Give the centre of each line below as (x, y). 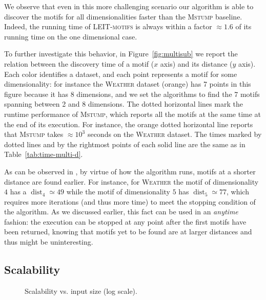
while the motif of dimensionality (118, 192)
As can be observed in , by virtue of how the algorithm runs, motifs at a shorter (130, 171)
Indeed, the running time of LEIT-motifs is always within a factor (108, 26)
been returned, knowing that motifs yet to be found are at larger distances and (128, 232)
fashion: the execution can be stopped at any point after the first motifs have (125, 221)
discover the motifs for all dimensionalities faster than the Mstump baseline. (123, 16)
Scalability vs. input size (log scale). (81, 291)
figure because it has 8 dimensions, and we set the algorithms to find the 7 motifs (132, 94)
